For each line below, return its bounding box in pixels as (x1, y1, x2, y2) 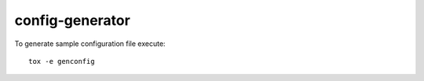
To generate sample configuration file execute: (14, 39, 166, 48)
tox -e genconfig (28, 57, 95, 65)
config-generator (14, 12, 131, 29)
